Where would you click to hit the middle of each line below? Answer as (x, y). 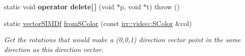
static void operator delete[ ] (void (59, 6)
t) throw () (163, 6)
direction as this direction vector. (54, 49)
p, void (130, 6)
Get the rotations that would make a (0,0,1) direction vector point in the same (122, 40)
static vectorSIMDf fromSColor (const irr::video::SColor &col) (98, 23)
